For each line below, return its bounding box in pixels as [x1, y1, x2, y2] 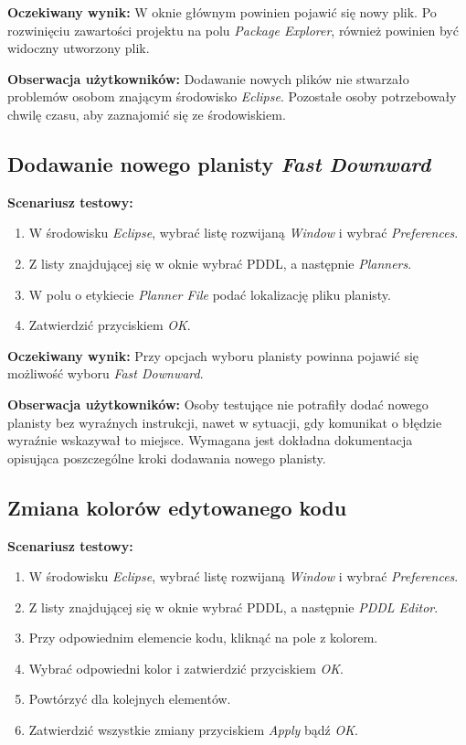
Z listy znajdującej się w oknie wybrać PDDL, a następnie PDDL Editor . [28, 597, 439, 616]
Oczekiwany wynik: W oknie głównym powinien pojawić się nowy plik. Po [7, 3, 437, 21]
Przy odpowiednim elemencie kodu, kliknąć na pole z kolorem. [28, 628, 378, 647]
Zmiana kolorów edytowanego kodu [7, 493, 347, 521]
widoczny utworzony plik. [7, 38, 150, 58]
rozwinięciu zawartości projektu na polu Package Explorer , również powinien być [7, 20, 459, 39]
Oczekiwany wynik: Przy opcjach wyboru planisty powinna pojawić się [7, 346, 419, 365]
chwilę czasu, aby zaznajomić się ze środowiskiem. [7, 104, 286, 123]
